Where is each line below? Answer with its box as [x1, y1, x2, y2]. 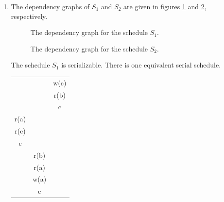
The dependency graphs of [11, 1, 90, 11]
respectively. [11, 11, 48, 21]
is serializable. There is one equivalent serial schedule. [61, 60, 221, 70]
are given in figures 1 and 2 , [123, 1, 207, 11]
